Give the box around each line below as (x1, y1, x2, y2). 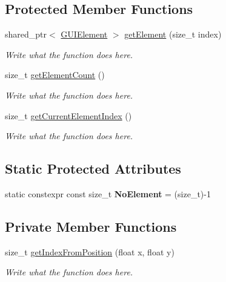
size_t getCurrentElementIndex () (5, 109, 132, 122)
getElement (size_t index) (124, 28, 222, 41)
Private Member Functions (5, 217, 177, 235)
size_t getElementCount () (5, 68, 105, 81)
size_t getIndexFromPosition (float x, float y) (5, 245, 174, 258)
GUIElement (61, 28, 108, 41)
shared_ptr (5, 28, 47, 41)
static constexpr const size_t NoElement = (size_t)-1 (5, 187, 211, 200)
